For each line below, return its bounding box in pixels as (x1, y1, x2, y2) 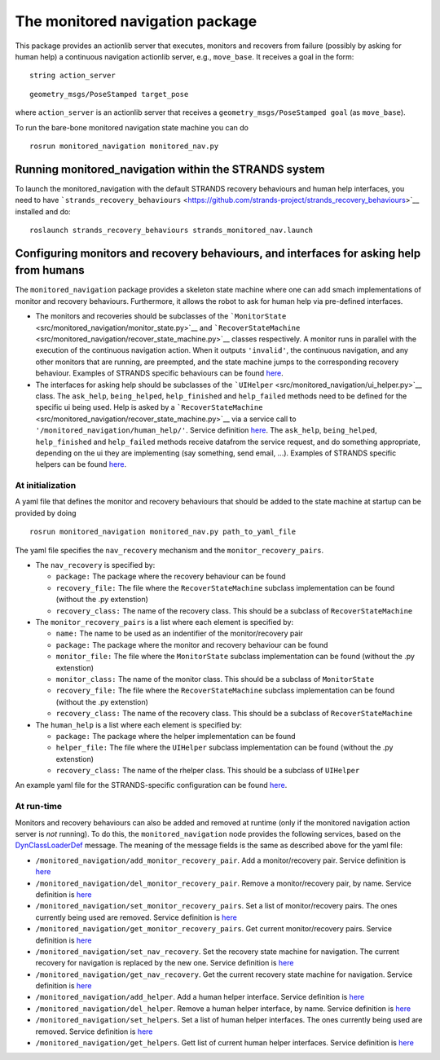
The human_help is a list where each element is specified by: (35, 719, 242, 729)
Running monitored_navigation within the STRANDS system (15, 162, 325, 176)
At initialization (15, 480, 77, 491)
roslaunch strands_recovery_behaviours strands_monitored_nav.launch (29, 225, 314, 235)
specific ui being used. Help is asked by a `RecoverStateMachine (35, 402, 263, 412)
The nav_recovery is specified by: (35, 561, 156, 570)
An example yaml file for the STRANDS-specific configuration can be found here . (15, 781, 288, 790)
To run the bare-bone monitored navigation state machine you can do (15, 122, 249, 132)
